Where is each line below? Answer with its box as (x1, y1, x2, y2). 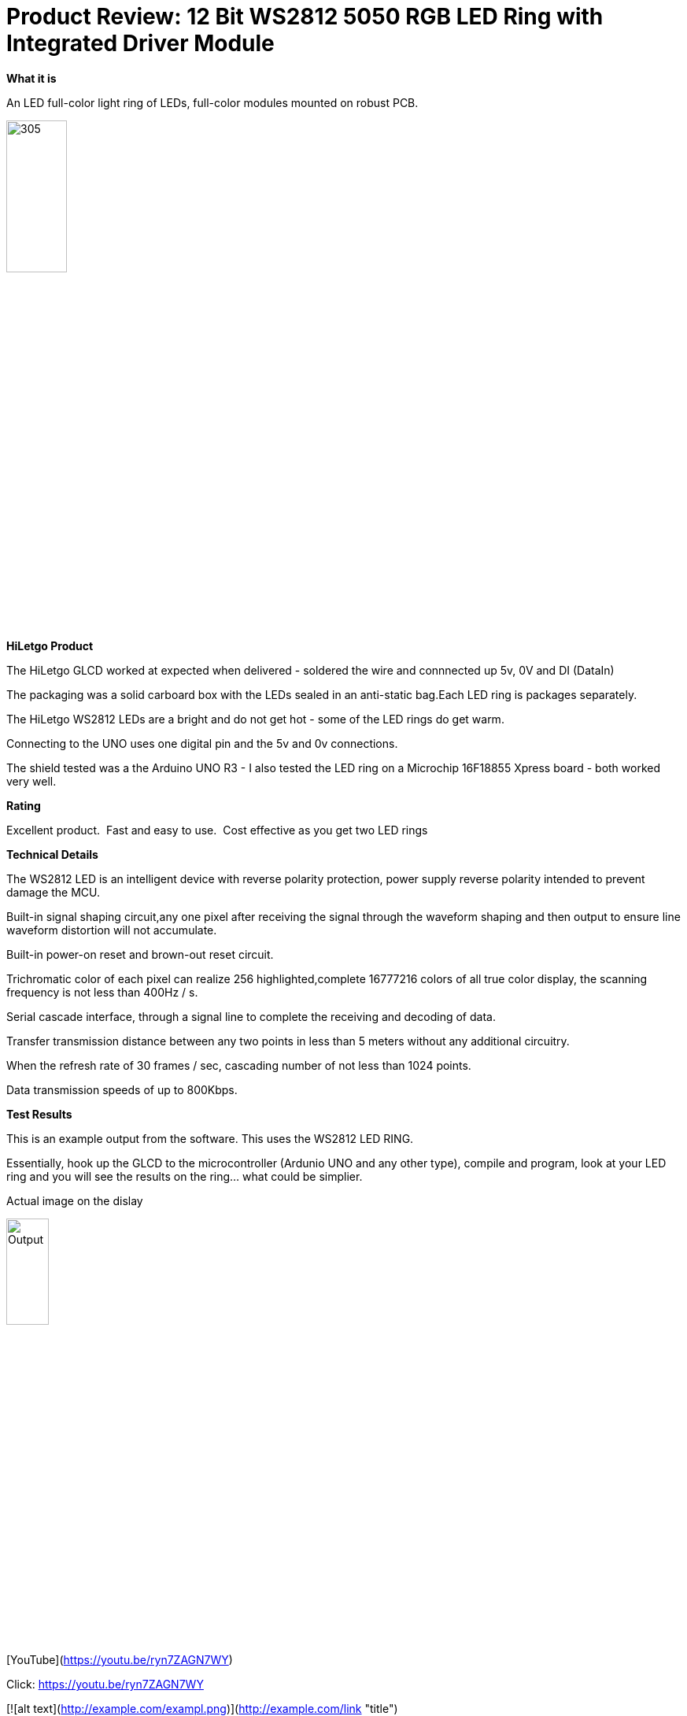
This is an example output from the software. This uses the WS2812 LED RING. (6, 1132, 414, 1146)
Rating (6, 799, 41, 813)
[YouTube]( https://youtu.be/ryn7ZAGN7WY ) (6, 1653, 233, 1667)
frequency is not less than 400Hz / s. (6, 986, 198, 1000)
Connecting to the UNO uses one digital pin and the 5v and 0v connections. (6, 737, 398, 751)
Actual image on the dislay (6, 1194, 143, 1208)
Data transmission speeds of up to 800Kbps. (6, 1083, 238, 1097)
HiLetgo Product (6, 639, 94, 653)
